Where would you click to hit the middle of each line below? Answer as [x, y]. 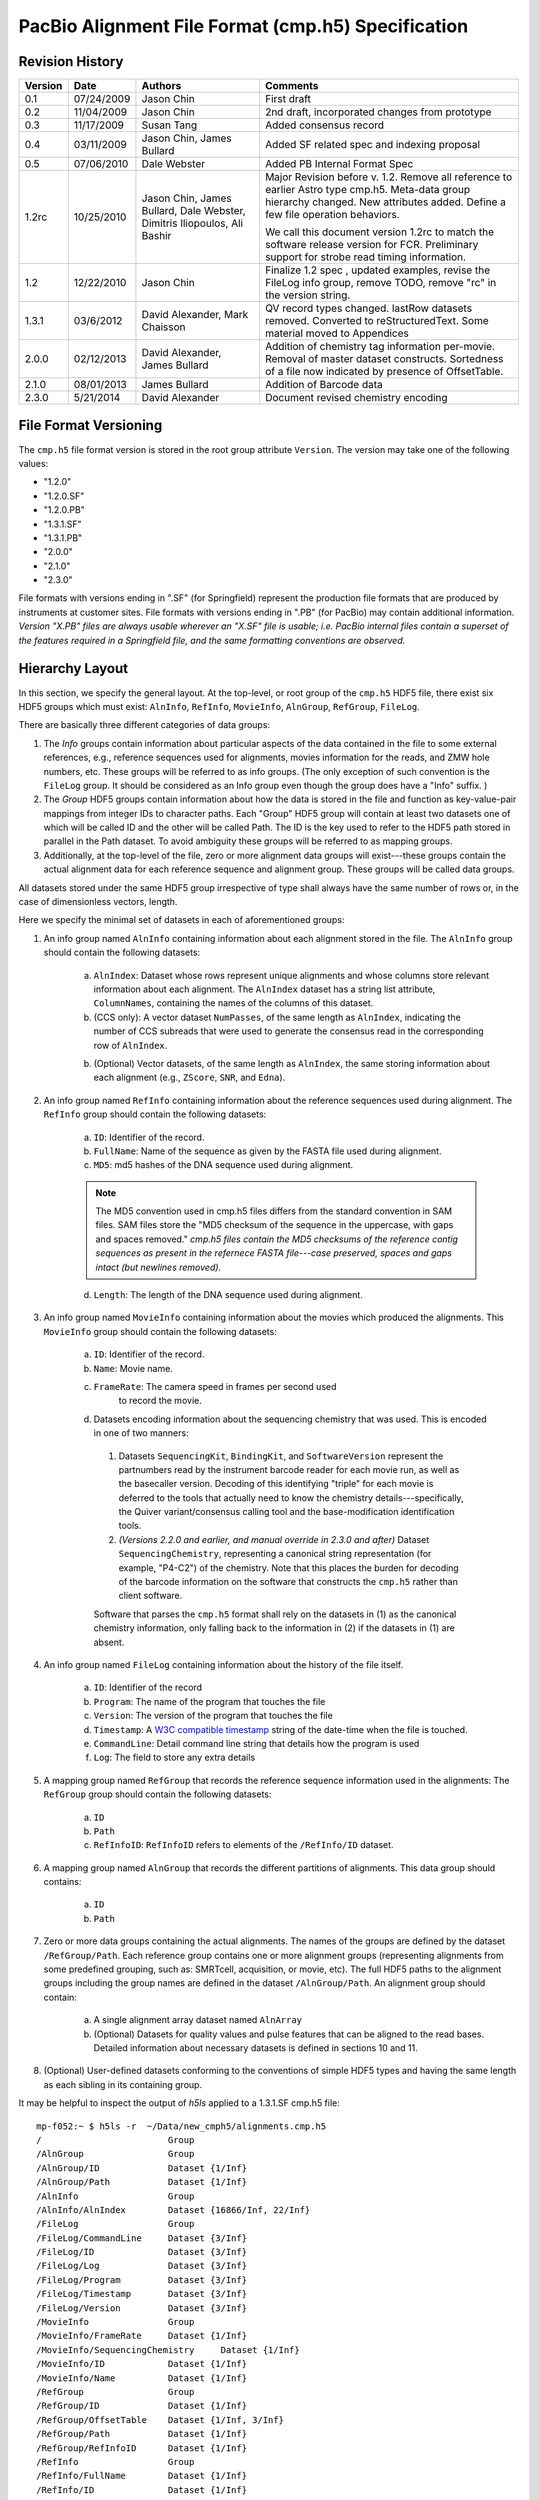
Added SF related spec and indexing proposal [372, 145]
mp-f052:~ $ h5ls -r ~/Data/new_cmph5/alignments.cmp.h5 [181, 2126]
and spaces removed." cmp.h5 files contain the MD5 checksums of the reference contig [277, 1239]
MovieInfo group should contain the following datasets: [160, 1331]
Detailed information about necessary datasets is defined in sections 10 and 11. [256, 2047]
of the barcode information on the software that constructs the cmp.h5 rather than [288, 1582]
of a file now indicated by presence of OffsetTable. [384, 372]
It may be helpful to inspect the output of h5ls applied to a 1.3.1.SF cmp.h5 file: [179, 2103]
